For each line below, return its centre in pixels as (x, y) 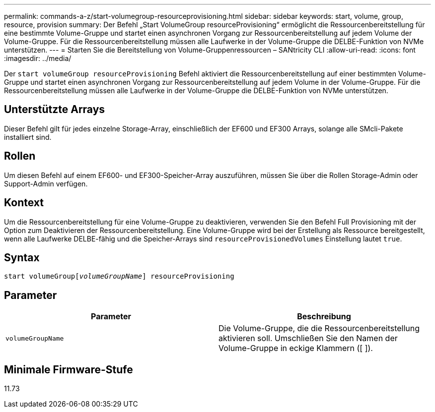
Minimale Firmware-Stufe (69, 369)
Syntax (22, 257)
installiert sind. (28, 137)
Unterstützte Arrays (55, 110)
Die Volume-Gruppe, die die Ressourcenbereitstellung (319, 328)
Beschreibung (324, 317)
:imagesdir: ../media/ (38, 58)
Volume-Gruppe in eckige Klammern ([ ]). (296, 348)
